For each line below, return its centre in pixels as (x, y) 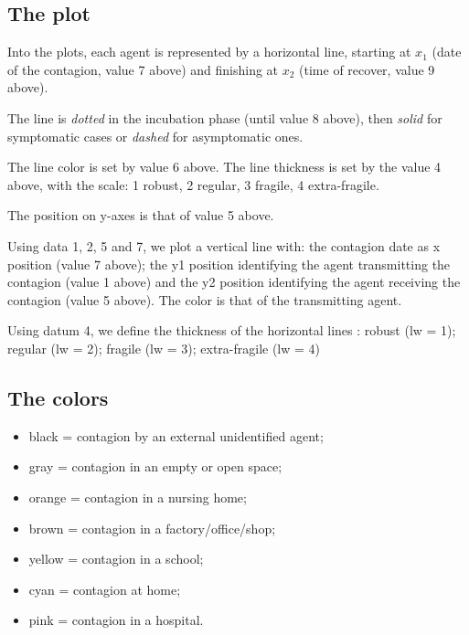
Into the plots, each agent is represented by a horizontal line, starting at (209, 52)
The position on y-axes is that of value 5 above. (141, 215)
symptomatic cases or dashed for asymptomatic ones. (155, 136)
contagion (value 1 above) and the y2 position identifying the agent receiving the (234, 282)
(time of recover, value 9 (367, 69)
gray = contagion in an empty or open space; (155, 466)
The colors (58, 397)
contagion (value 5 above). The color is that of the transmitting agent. (205, 299)
